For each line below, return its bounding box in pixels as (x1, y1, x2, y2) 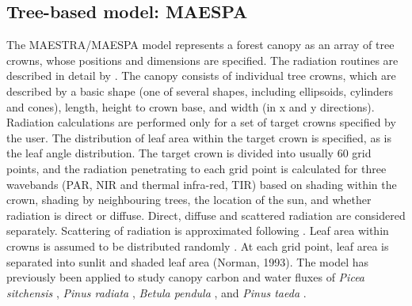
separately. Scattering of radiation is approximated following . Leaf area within (6, 222, 389, 239)
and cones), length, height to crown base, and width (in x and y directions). (6, 98, 375, 115)
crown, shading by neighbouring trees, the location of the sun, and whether (6, 191, 372, 208)
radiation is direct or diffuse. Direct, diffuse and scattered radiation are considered (6, 206, 406, 223)
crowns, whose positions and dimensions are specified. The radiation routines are (6, 51, 399, 68)
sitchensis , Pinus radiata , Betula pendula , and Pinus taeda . (6, 284, 307, 300)
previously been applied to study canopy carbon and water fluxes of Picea (6, 269, 365, 285)
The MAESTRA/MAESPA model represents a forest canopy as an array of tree (6, 36, 395, 53)
